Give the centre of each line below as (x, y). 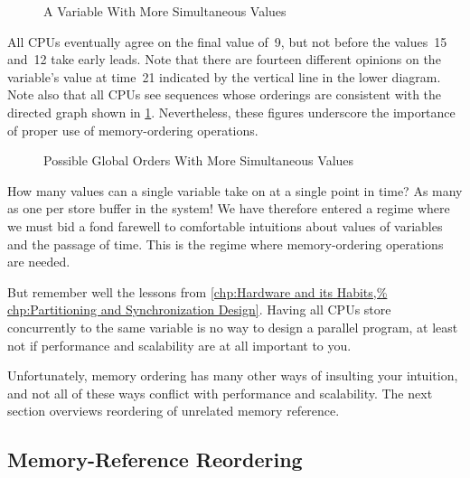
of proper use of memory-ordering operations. (133, 130)
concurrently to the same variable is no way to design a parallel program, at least (233, 327)
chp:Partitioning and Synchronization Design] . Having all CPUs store (199, 309)
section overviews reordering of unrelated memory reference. (174, 411)
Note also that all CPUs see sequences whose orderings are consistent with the (225, 94)
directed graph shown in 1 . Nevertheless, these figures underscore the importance (231, 112)
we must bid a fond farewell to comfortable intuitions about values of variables (225, 225)
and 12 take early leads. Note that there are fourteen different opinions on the (224, 59)
